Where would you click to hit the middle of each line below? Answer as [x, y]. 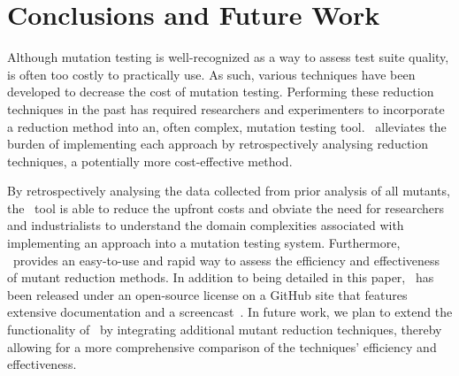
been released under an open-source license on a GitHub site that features [207, 294]
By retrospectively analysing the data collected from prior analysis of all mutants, [229, 191]
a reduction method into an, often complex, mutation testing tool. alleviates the [227, 126]
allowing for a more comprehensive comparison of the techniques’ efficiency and [222, 346]
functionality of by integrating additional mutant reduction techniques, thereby [225, 330]
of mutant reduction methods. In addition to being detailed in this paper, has [221, 277]
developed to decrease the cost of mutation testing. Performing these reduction [221, 92]
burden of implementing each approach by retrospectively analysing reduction [218, 144]
